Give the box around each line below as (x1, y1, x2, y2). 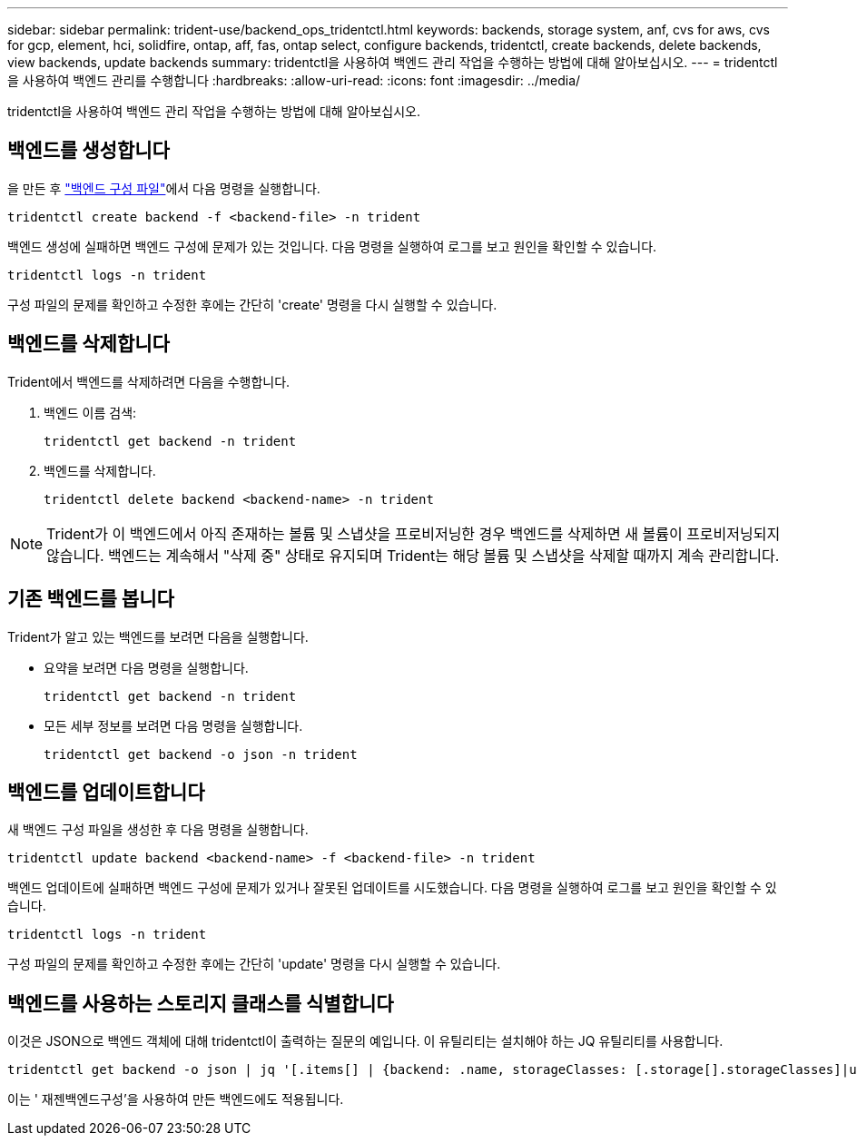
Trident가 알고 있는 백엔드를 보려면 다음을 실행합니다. (7, 628, 309, 645)
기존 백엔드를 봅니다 (7, 587, 174, 611)
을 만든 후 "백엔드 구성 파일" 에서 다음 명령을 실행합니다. (7, 180, 320, 196)
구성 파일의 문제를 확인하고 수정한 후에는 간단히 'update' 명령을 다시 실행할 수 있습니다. (7, 956, 501, 972)
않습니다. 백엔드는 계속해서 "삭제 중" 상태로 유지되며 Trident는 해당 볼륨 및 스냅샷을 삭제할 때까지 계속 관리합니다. (46, 546, 780, 565)
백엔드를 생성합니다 (7, 139, 170, 163)
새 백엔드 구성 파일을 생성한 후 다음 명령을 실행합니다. (7, 822, 309, 838)
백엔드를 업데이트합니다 (7, 780, 205, 803)
